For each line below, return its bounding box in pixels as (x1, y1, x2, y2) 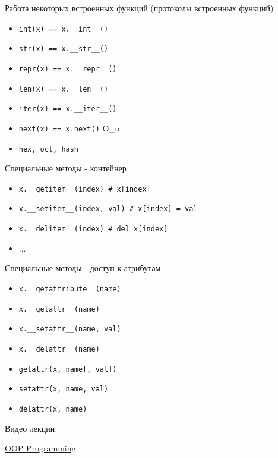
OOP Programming (5, 442, 76, 454)
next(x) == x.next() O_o (18, 121, 119, 134)
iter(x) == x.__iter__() (18, 105, 117, 114)
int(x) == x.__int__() (18, 24, 109, 33)
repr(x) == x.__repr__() (18, 64, 117, 73)
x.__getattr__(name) (18, 305, 100, 313)
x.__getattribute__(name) (18, 284, 121, 293)
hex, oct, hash (18, 145, 79, 153)
